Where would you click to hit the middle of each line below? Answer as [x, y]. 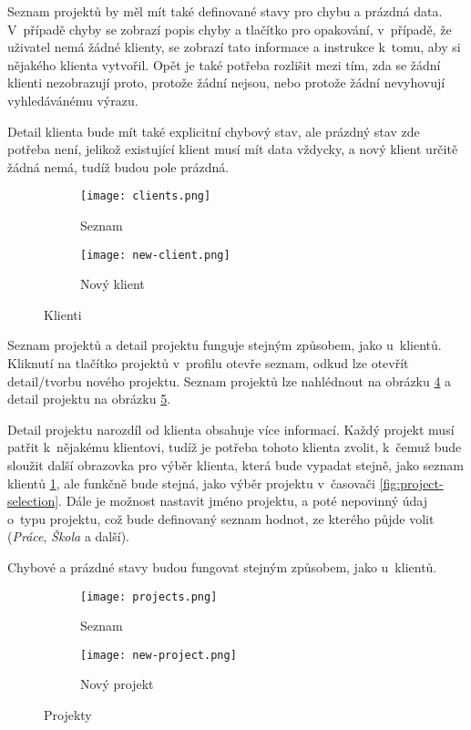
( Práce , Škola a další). [68, 536]
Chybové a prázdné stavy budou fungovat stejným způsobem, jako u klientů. [222, 566]
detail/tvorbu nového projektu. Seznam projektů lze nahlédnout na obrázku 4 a [230, 380]
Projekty [68, 715]
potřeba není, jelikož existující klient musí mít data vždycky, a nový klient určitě [233, 149]
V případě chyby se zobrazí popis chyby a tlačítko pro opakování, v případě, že [230, 29]
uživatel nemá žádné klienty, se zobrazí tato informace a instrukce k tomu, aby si [234, 47]
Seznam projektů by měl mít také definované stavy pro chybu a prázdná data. [225, 11]
